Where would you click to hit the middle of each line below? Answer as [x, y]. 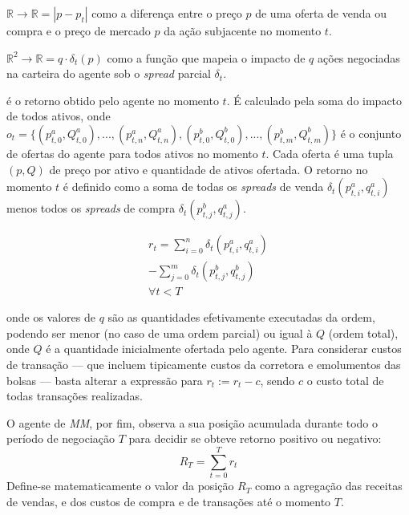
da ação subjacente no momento [243, 30]
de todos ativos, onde [59, 116]
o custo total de [345, 380]
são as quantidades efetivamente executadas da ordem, [241, 317]
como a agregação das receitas [328, 486]
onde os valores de [51, 317]
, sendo [277, 380]
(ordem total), [363, 333]
